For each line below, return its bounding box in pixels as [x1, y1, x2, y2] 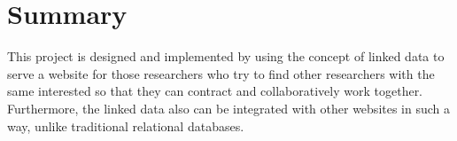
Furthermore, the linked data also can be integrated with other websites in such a [7, 98, 451, 117]
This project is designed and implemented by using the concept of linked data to [7, 47, 445, 66]
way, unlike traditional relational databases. [7, 116, 244, 135]
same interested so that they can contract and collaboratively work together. [7, 82, 423, 100]
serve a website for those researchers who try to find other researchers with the [7, 64, 435, 82]
